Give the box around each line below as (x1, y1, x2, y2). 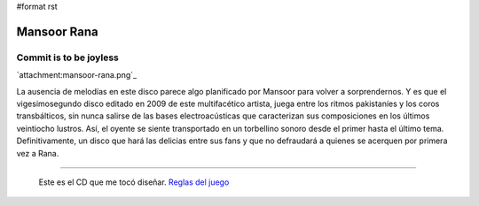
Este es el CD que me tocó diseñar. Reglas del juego (38, 177, 230, 187)
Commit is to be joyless (16, 51, 119, 64)
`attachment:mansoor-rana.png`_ (16, 70, 137, 80)
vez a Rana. (16, 148, 59, 158)
